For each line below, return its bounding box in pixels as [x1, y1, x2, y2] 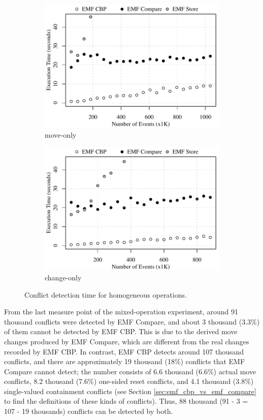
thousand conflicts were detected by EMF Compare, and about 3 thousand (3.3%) [4, 316, 260, 327]
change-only [45, 272, 82, 282]
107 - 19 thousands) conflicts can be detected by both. [4, 406, 173, 416]
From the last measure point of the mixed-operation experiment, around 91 [4, 306, 239, 317]
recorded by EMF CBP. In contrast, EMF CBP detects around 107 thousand [4, 346, 244, 357]
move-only [45, 129, 77, 140]
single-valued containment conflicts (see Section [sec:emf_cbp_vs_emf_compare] [4, 385, 256, 396]
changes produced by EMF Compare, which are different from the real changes [4, 336, 249, 346]
